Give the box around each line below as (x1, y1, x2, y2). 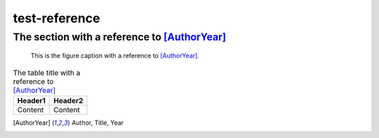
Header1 (17, 95, 46, 105)
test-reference (13, 10, 100, 26)
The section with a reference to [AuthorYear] (13, 31, 227, 43)
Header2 (53, 95, 84, 105)
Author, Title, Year (71, 118, 124, 127)
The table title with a (13, 68, 81, 77)
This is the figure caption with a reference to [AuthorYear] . (30, 52, 199, 60)
